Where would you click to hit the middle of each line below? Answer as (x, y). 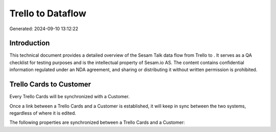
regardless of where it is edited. (43, 113)
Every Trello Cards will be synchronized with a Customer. (70, 97)
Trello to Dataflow (48, 13)
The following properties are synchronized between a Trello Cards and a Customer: (97, 122)
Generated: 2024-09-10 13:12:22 (44, 29)
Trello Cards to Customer (50, 84)
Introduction (30, 43)
